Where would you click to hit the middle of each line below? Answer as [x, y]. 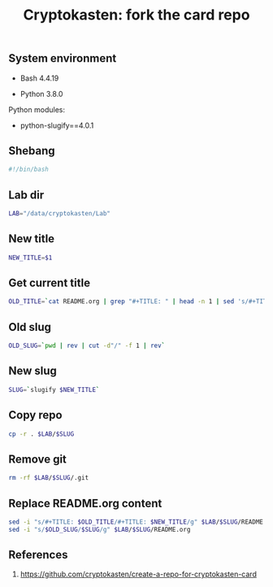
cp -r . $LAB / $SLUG [41, 434]
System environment [63, 59]
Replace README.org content [85, 503]
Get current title [50, 283]
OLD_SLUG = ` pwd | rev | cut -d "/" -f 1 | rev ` [87, 346]
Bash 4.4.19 [39, 78]
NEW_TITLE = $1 [30, 258]
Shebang [32, 151]
